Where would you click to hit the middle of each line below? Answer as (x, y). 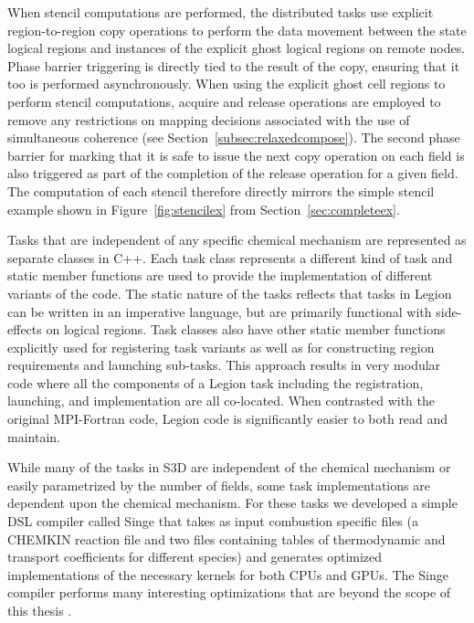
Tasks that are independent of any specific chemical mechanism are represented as (237, 240)
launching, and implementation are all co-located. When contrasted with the (221, 401)
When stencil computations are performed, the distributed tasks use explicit (221, 12)
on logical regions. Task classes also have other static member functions (246, 329)
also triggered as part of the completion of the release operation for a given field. (233, 173)
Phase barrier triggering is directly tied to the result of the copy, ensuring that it (234, 65)
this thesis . (40, 610)
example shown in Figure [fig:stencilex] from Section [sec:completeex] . (204, 209)
